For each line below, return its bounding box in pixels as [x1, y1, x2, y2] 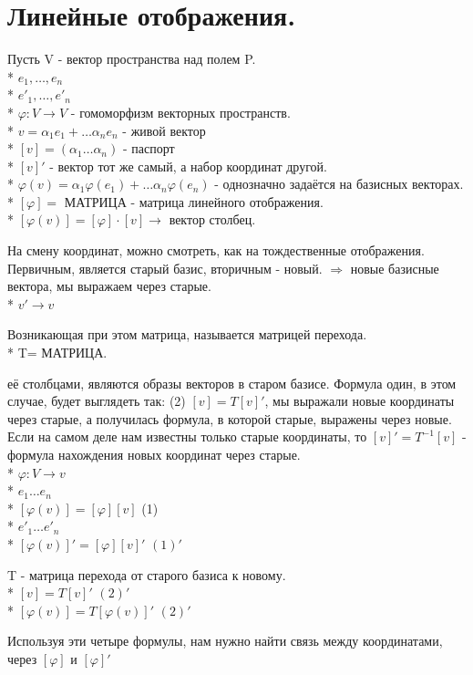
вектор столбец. [169, 210, 256, 229]
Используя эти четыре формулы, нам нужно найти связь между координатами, [7, 631, 443, 650]
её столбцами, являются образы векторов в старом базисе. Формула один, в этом [7, 373, 457, 392]
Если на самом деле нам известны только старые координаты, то [7, 427, 367, 446]
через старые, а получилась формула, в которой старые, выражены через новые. [7, 409, 452, 428]
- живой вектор [122, 120, 206, 140]
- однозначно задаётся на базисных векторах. [214, 174, 464, 193]
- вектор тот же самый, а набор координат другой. [49, 156, 327, 175]
